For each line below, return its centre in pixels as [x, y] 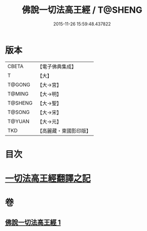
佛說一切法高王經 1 [33, 222]
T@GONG [19, 85]
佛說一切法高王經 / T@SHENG [82, 10]
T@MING [18, 93]
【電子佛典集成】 [57, 67]
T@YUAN [19, 121]
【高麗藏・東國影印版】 [64, 131]
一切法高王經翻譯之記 [48, 179]
